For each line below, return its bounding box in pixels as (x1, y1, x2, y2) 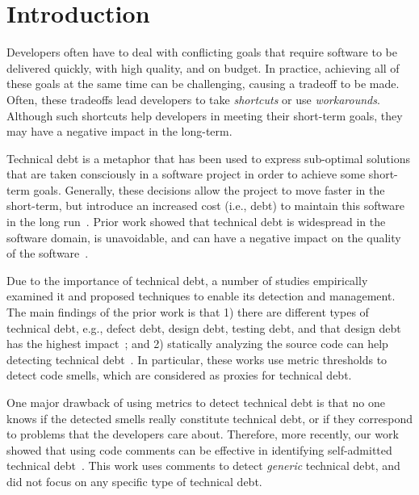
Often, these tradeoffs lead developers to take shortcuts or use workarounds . (6, 90, 380, 107)
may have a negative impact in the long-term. (6, 123, 233, 140)
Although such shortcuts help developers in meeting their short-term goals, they (6, 107, 403, 124)
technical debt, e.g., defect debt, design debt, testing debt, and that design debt (6, 319, 401, 336)
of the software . (6, 245, 89, 262)
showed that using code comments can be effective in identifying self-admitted (6, 441, 392, 458)
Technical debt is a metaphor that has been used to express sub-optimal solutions (6, 149, 411, 166)
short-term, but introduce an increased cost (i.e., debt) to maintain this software (6, 197, 404, 214)
